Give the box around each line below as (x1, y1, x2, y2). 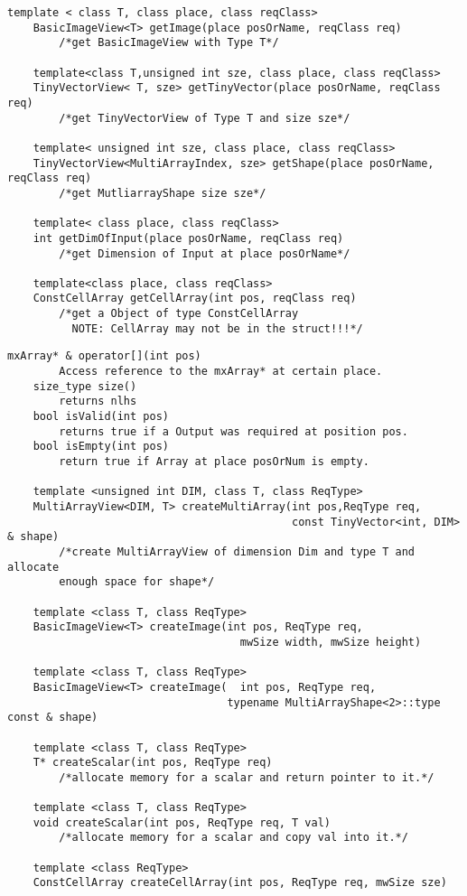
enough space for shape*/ (59, 575, 215, 589)
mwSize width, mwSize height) (239, 635, 422, 649)
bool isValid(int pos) (33, 410, 169, 424)
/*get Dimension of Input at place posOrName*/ (59, 247, 350, 260)
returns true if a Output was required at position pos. (59, 425, 408, 438)
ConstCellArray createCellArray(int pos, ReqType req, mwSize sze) (33, 876, 447, 890)
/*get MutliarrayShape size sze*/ (59, 186, 266, 200)
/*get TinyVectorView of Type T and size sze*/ (59, 111, 350, 125)
